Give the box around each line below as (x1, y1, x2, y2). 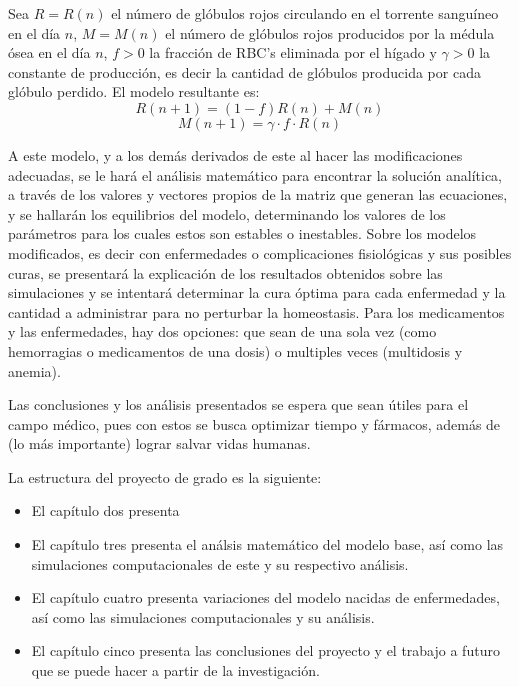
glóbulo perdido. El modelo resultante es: (8, 81, 260, 102)
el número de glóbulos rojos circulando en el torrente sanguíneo (111, 3, 499, 23)
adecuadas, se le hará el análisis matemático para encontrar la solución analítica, (8, 164, 503, 185)
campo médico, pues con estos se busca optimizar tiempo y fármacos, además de (8, 413, 501, 434)
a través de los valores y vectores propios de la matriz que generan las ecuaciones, (8, 184, 508, 205)
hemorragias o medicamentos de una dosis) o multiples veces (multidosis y (8, 340, 463, 361)
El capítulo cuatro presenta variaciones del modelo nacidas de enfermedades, (31, 587, 500, 608)
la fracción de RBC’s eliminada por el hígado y (149, 42, 437, 63)
